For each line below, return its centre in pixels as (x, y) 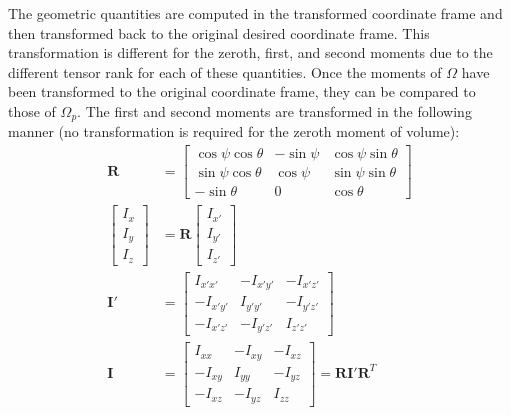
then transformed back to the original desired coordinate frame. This (219, 32)
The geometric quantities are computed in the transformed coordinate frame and (255, 13)
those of (32, 110)
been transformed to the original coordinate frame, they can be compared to (242, 91)
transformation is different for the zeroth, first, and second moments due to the (250, 52)
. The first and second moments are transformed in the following (274, 110)
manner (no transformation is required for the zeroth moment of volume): (234, 131)
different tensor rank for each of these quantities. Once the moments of (225, 71)
